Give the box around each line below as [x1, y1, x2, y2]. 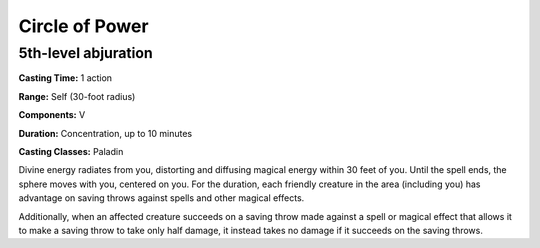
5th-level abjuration [18, 44, 154, 62]
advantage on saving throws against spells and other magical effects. [18, 192, 305, 204]
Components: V [18, 109, 86, 121]
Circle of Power [18, 15, 149, 37]
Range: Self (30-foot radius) [18, 90, 136, 102]
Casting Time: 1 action [18, 72, 113, 84]
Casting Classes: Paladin [18, 145, 124, 157]
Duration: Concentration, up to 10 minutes [18, 127, 193, 139]
